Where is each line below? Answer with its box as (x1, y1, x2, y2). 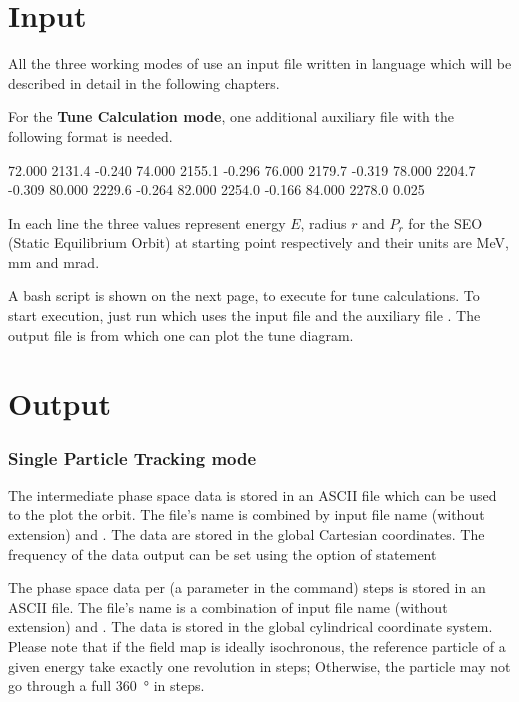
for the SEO (408, 212, 483, 233)
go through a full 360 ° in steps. (8, 675, 205, 696)
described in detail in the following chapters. (8, 72, 280, 93)
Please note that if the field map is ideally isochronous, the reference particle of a (8, 636, 506, 656)
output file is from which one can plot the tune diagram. (8, 324, 354, 345)
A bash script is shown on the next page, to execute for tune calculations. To (8, 285, 480, 306)
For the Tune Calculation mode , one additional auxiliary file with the (8, 106, 455, 127)
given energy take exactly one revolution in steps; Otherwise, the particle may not (8, 655, 511, 676)
